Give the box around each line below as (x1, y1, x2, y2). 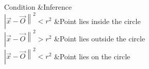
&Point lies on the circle (54, 51, 131, 61)
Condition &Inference (4, 2, 72, 12)
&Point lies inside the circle (54, 15, 141, 26)
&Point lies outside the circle (54, 33, 145, 43)
